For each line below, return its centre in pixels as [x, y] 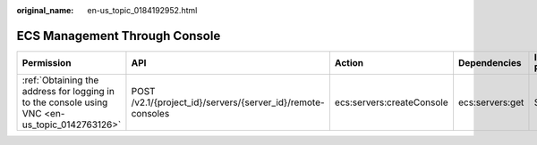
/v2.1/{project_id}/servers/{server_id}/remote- [228, 102]
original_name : [45, 10]
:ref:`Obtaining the [60, 80]
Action [349, 62]
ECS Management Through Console [119, 36]
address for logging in [68, 91]
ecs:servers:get [491, 102]
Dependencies [490, 62]
